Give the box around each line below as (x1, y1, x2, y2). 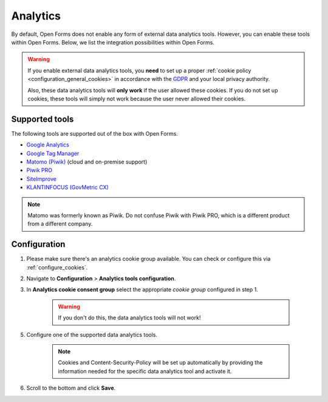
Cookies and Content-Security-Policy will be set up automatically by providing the (58, 359, 263, 366)
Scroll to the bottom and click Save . (26, 384, 116, 392)
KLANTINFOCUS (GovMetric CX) (26, 184, 109, 191)
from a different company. (27, 220, 93, 227)
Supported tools (11, 114, 74, 124)
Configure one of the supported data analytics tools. (26, 331, 158, 338)
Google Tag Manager (26, 150, 80, 157)
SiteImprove (26, 175, 57, 182)
